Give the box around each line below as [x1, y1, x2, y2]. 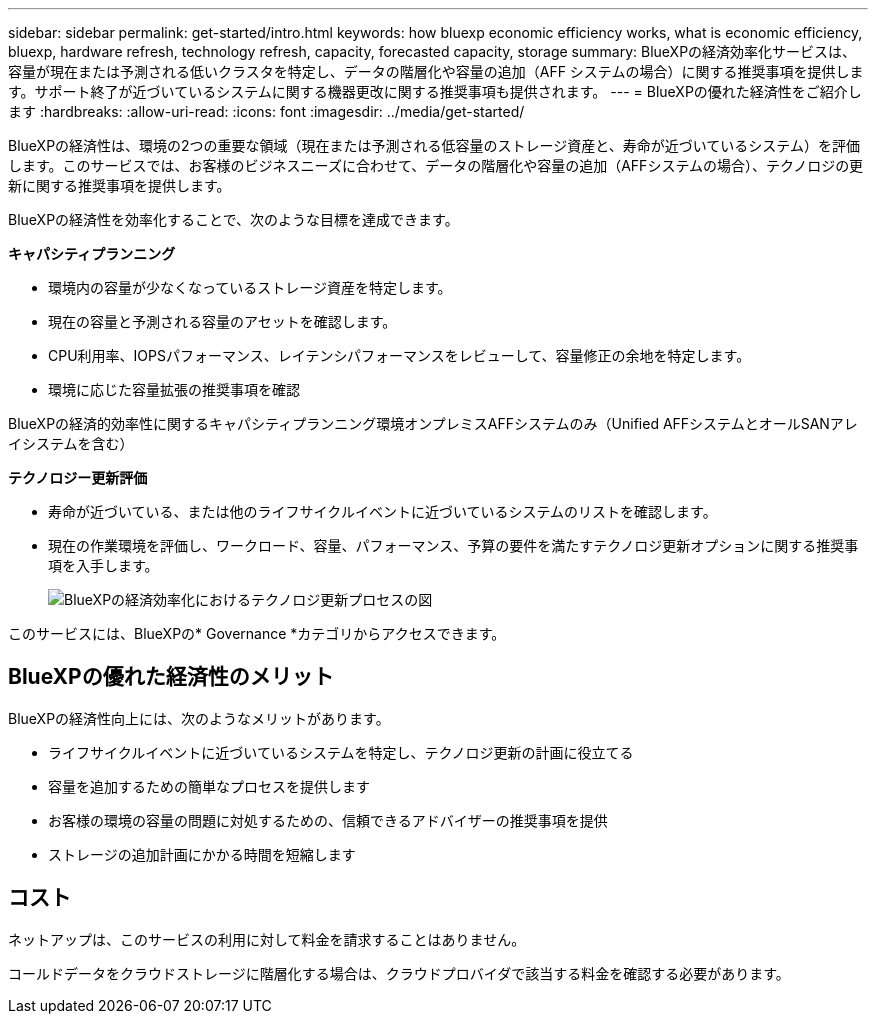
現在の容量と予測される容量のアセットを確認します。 [48, 313, 397, 330]
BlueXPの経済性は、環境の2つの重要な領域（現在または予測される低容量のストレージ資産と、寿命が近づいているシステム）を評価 [8, 137, 860, 154]
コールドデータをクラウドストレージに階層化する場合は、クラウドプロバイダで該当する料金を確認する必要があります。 [8, 964, 790, 982]
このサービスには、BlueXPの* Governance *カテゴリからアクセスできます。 [8, 625, 506, 642]
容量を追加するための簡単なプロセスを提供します [48, 777, 370, 795]
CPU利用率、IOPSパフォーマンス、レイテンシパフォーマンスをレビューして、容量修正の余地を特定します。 [48, 347, 751, 364]
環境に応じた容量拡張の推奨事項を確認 [48, 381, 300, 398]
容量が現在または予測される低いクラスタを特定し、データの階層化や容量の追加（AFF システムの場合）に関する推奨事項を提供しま [8, 63, 864, 80]
